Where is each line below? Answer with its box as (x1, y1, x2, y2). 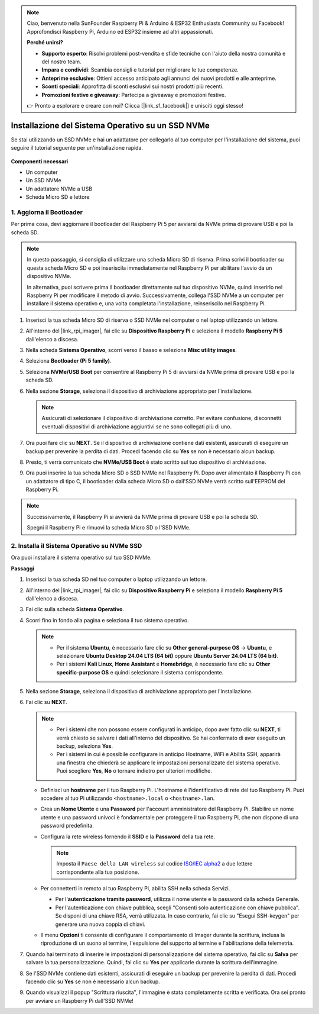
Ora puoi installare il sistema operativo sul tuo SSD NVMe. (11, 554, 152, 561)
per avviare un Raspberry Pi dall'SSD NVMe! (25, 997, 134, 1004)
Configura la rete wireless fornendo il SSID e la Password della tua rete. (40, 833, 216, 840)
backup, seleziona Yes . (56, 742, 113, 750)
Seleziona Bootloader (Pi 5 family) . (25, 357, 112, 364)
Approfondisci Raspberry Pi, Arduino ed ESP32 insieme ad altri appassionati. (27, 28, 214, 35)
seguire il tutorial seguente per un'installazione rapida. (11, 144, 144, 151)
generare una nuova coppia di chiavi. (55, 921, 146, 928)
